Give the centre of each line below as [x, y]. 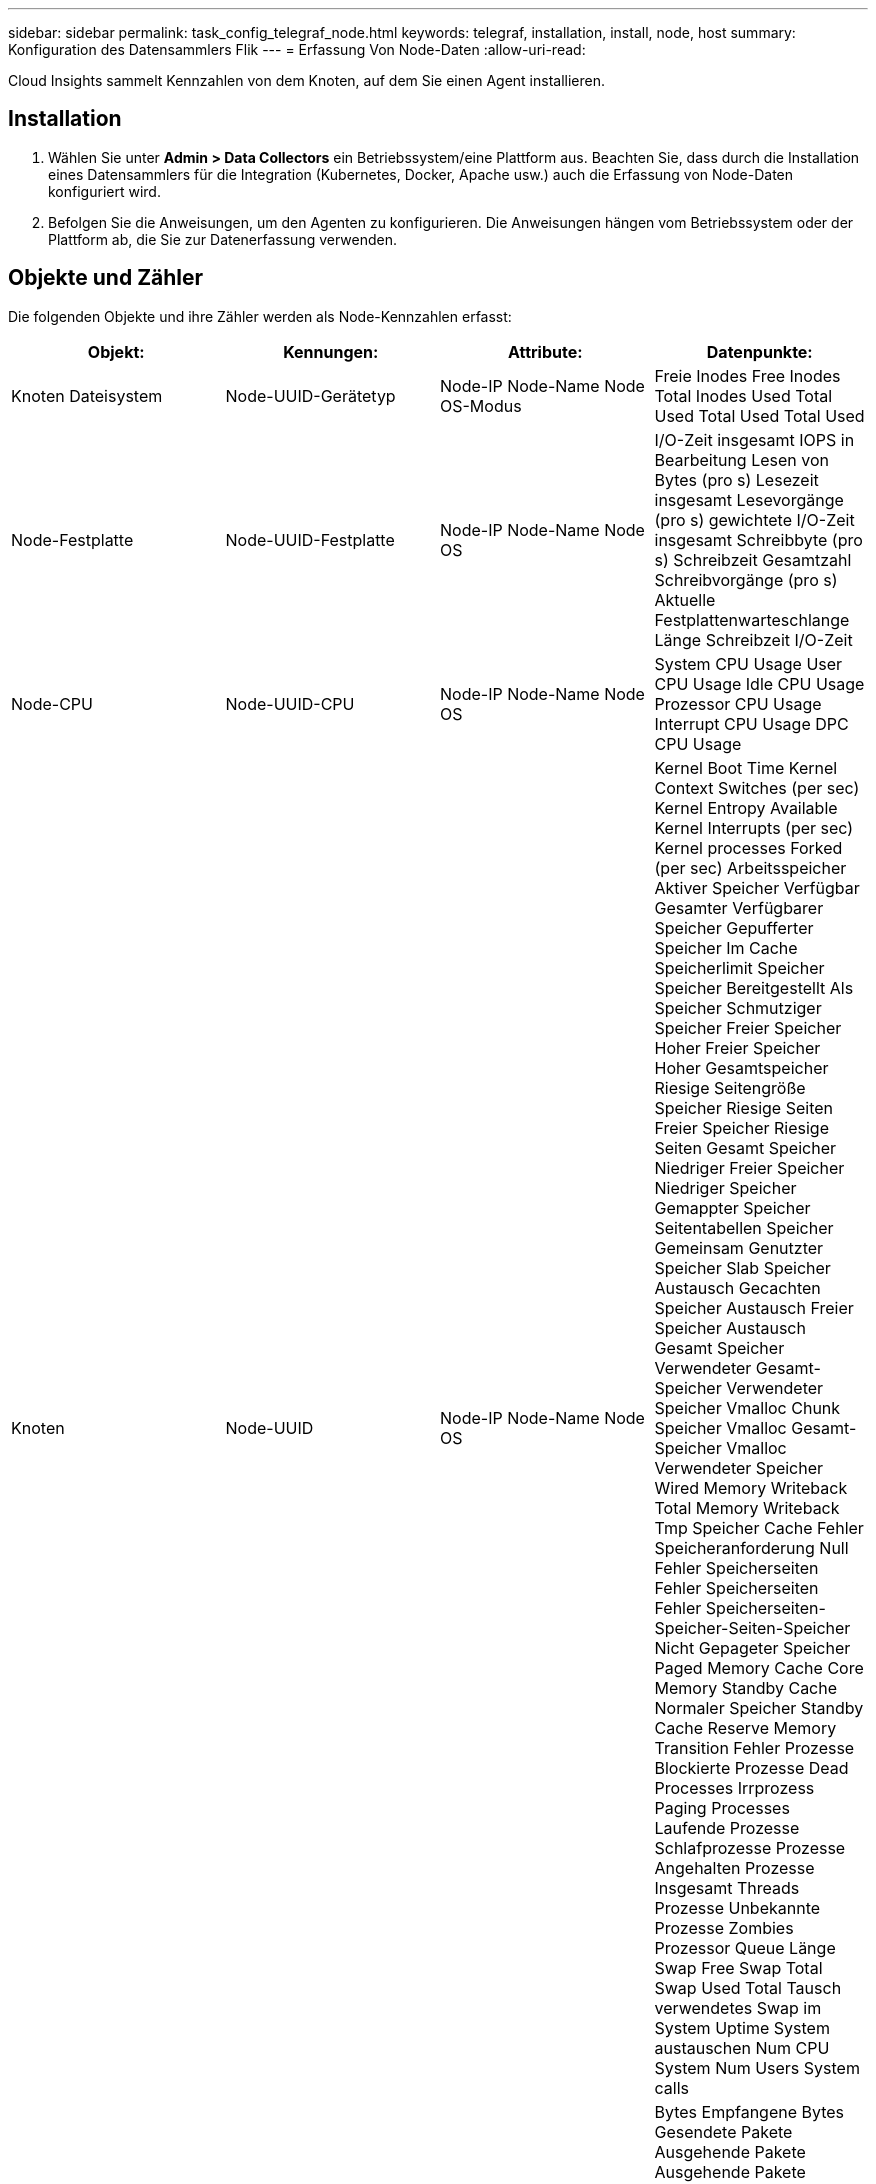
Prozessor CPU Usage [738, 703]
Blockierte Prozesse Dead [751, 1767]
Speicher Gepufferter [734, 927]
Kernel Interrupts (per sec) [754, 827]
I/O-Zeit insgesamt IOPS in [754, 439]
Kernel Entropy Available [746, 807]
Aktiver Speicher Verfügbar [757, 887]
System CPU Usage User [748, 663]
